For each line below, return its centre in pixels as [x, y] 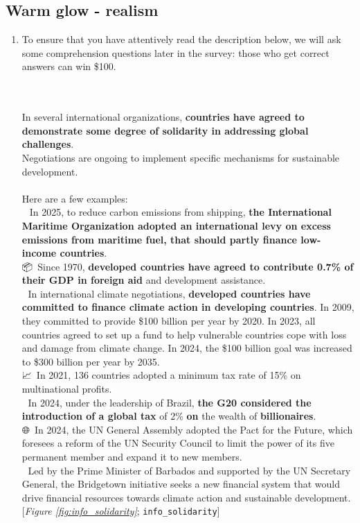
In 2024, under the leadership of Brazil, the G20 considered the [170, 402]
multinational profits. [67, 389]
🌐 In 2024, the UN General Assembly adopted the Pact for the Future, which [187, 429]
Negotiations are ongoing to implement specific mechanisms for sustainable [181, 157]
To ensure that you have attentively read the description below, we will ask [181, 39]
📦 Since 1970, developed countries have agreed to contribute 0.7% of [188, 266]
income [39, 253]
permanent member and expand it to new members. [132, 457]
